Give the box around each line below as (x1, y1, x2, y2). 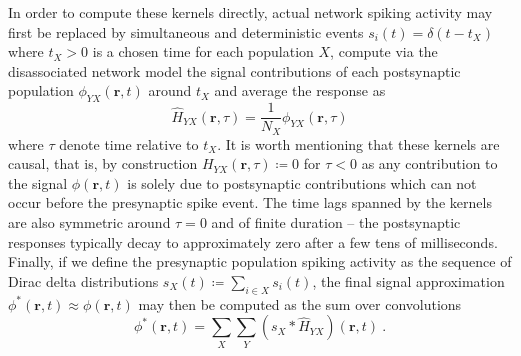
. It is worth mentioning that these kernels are (217, 133, 500, 154)
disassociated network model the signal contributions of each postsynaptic (8, 60, 461, 81)
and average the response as (214, 80, 386, 101)
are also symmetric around (8, 212, 171, 233)
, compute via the (330, 41, 438, 62)
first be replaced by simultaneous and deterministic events (8, 21, 364, 42)
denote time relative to (59, 133, 199, 154)
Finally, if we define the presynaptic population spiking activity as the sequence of (8, 251, 512, 272)
